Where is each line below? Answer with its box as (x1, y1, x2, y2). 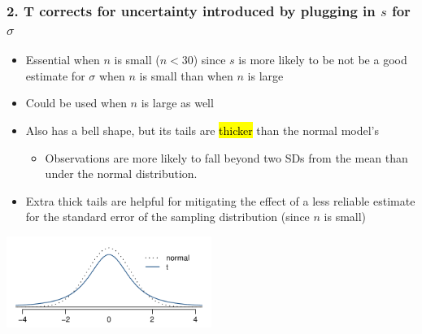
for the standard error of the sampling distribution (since (25, 208, 310, 225)
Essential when (25, 51, 100, 68)
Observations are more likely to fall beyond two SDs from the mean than (45, 149, 408, 166)
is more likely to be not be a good (238, 51, 407, 68)
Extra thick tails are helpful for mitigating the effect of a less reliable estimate (25, 192, 415, 209)
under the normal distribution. (45, 165, 198, 182)
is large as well (141, 94, 214, 111)
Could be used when (25, 94, 127, 111)
